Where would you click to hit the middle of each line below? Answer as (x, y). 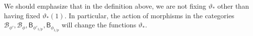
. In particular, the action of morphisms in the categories (149, 15)
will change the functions (99, 25)
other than (233, 6)
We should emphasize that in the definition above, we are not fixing (105, 6)
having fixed (22, 15)
